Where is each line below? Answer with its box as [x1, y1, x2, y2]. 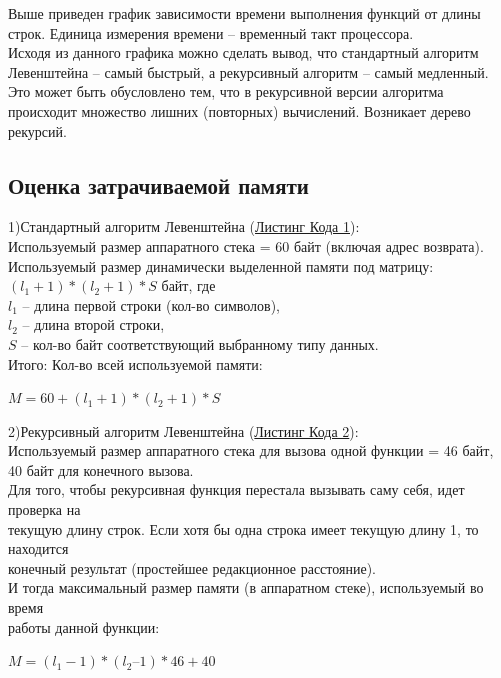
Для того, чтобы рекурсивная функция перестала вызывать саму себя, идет [8, 479, 465, 500]
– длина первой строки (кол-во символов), [22, 294, 281, 315]
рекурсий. [8, 120, 67, 141]
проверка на [8, 499, 81, 520]
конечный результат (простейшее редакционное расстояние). [8, 557, 376, 578]
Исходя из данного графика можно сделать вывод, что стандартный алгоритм [8, 42, 479, 63]
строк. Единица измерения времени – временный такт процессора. [8, 22, 414, 43]
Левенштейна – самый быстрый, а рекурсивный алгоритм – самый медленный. [8, 61, 489, 82]
